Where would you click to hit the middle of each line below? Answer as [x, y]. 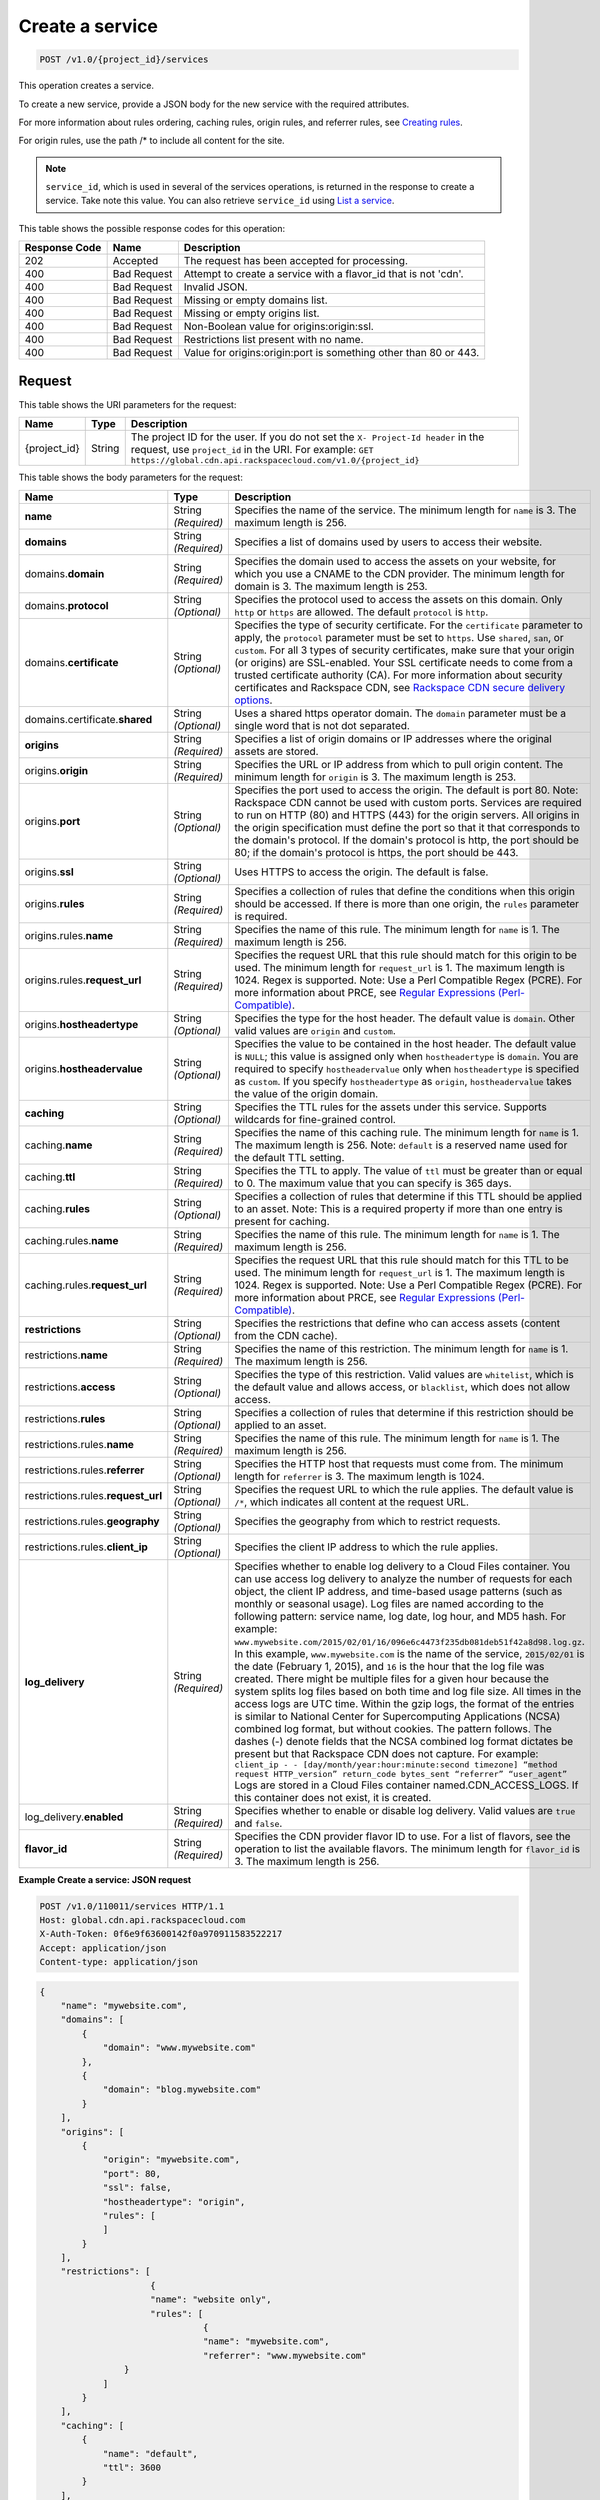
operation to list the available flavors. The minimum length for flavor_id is [407, 1848]
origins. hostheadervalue [84, 1068]
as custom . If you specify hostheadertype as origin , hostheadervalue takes [403, 1081]
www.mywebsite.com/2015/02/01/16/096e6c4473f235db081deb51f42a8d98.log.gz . [409, 1641]
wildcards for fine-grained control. [315, 1119]
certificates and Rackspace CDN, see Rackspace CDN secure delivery [400, 687]
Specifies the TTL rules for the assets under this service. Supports [390, 1107]
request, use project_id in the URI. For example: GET [252, 450]
